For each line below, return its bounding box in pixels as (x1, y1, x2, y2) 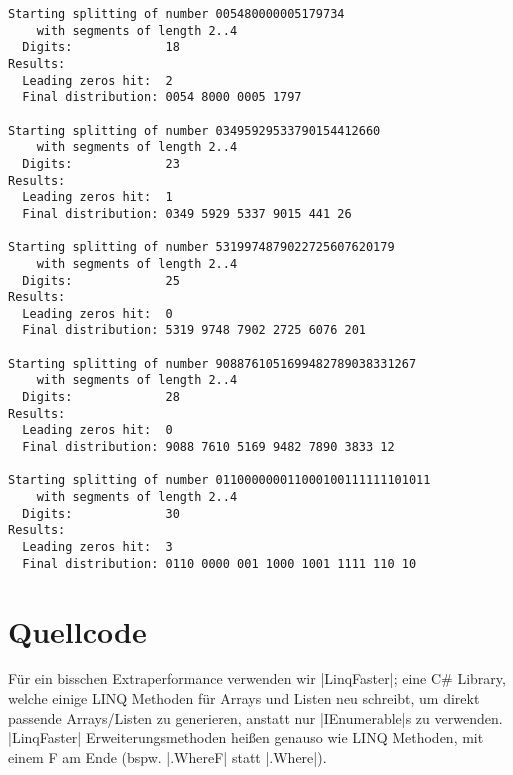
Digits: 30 (22, 506, 180, 521)
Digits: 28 (22, 390, 180, 405)
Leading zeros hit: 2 (22, 73, 173, 88)
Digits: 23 (22, 156, 180, 171)
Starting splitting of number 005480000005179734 (8, 7, 345, 21)
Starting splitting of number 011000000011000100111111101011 (8, 473, 431, 488)
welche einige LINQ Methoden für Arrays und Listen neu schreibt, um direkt (8, 688, 480, 709)
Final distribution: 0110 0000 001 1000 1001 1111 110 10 (22, 556, 417, 571)
